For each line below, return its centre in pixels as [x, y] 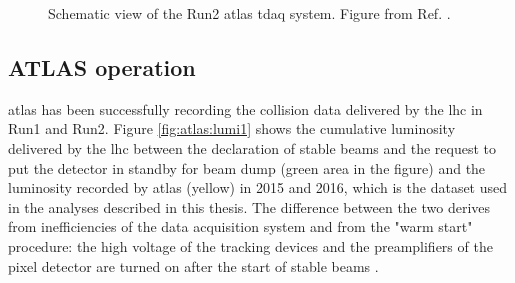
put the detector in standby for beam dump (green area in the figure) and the [247, 167]
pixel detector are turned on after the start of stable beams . [193, 265]
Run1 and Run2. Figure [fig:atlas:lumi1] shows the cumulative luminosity [232, 128]
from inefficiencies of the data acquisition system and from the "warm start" [240, 226]
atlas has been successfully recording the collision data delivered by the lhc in [245, 108]
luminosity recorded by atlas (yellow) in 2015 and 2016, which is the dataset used [258, 187]
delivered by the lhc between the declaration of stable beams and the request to [252, 147]
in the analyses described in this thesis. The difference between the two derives [249, 206]
